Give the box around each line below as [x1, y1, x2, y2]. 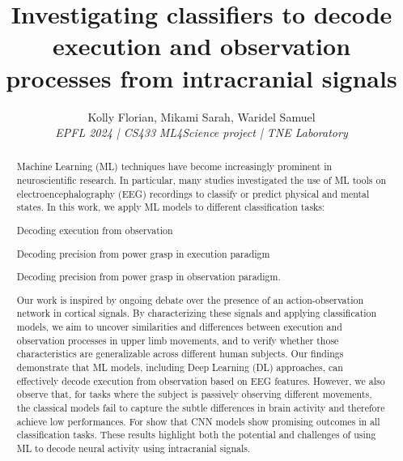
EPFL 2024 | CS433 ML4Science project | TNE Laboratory [55, 124, 348, 141]
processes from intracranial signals [6, 61, 397, 94]
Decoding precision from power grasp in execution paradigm [16, 246, 270, 260]
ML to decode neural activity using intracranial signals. [16, 441, 251, 455]
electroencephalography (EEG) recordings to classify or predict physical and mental [16, 186, 370, 200]
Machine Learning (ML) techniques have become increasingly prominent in [16, 160, 333, 173]
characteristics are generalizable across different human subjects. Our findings [16, 347, 344, 361]
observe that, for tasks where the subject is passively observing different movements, [16, 387, 372, 401]
